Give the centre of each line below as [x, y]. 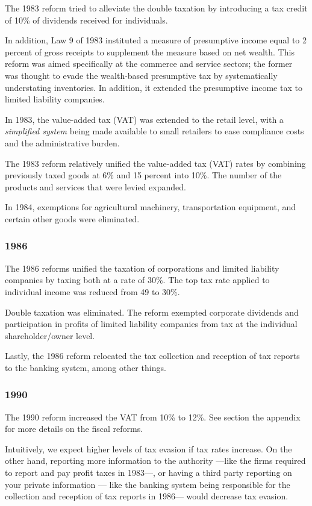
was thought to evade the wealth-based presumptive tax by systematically [141, 75]
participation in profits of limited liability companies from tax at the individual [151, 324]
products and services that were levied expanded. [95, 186]
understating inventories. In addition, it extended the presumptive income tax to [154, 87]
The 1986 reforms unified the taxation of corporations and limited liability [142, 268]
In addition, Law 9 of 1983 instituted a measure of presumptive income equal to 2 [156, 40]
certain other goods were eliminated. [72, 218]
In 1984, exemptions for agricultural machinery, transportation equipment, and [151, 207]
